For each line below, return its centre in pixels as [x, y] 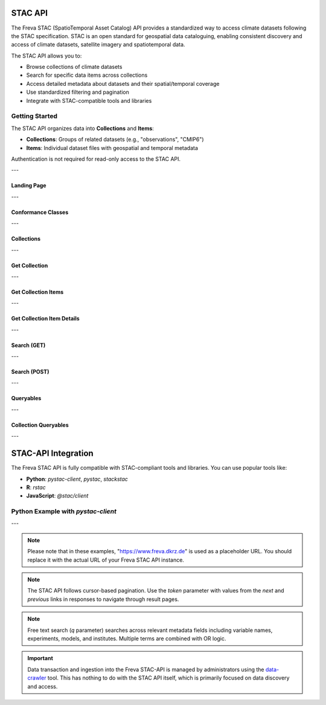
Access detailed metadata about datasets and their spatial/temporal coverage [123, 83]
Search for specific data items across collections [87, 75]
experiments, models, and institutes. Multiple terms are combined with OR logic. [127, 638]
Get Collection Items [37, 292]
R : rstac [36, 487]
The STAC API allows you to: [46, 56]
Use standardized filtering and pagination [78, 92]
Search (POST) [30, 372]
